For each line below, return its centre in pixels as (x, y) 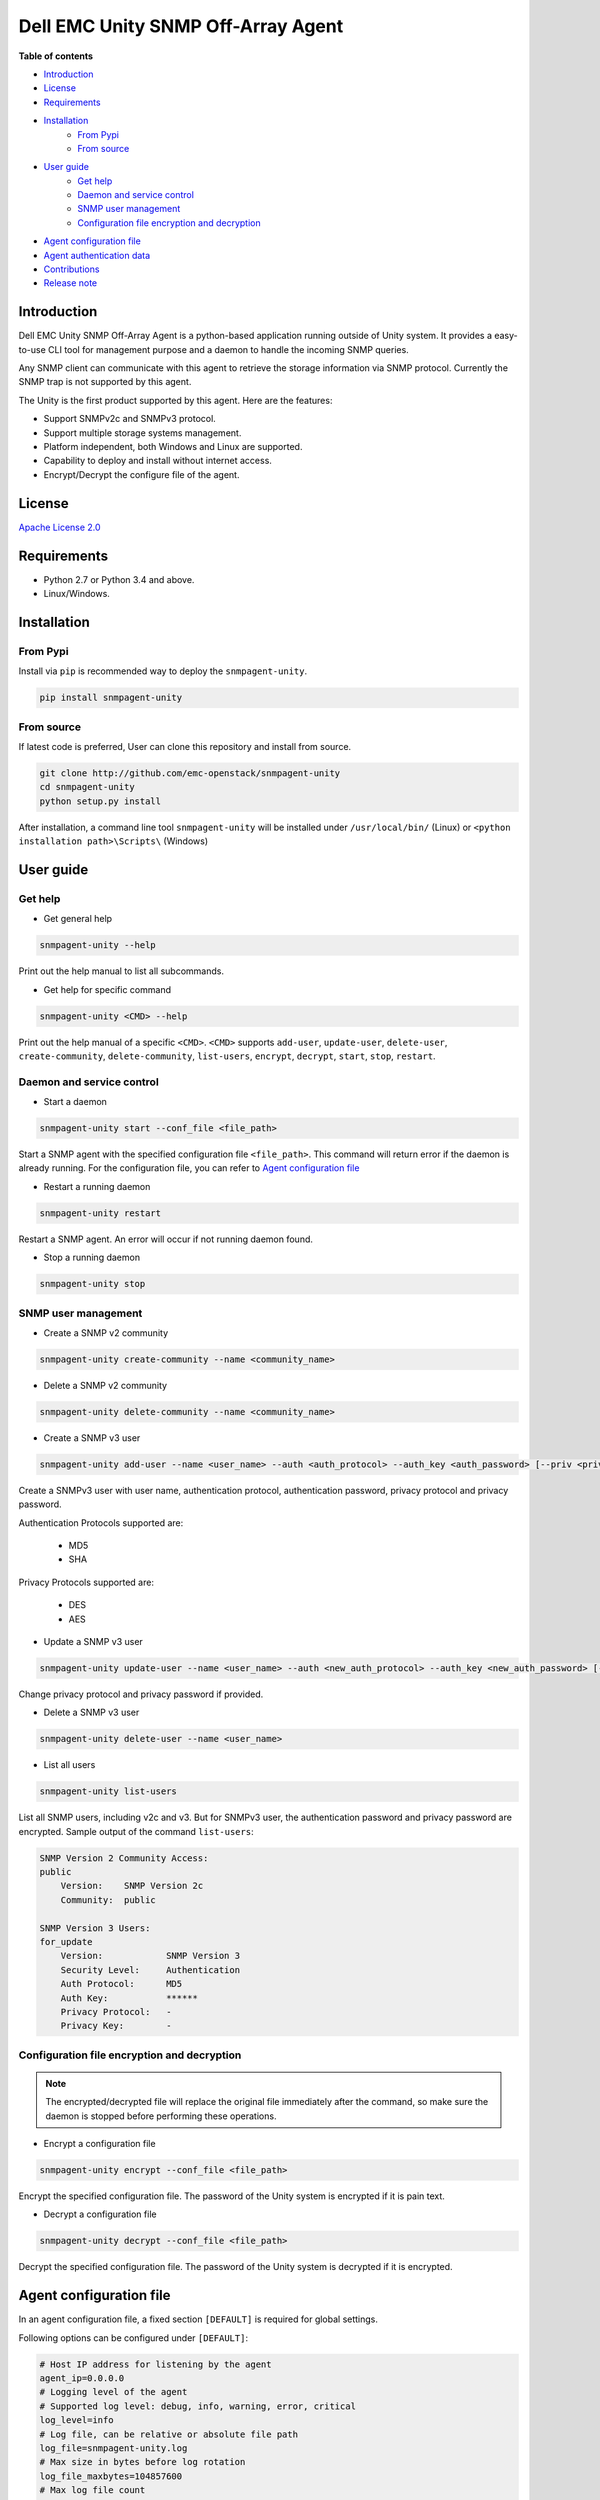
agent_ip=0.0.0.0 (82, 2378)
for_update (66, 1941)
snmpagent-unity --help (98, 945)
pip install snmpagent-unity (111, 698)
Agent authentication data (97, 255)
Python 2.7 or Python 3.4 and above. (119, 579)
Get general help (78, 919)
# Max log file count (92, 2490)
